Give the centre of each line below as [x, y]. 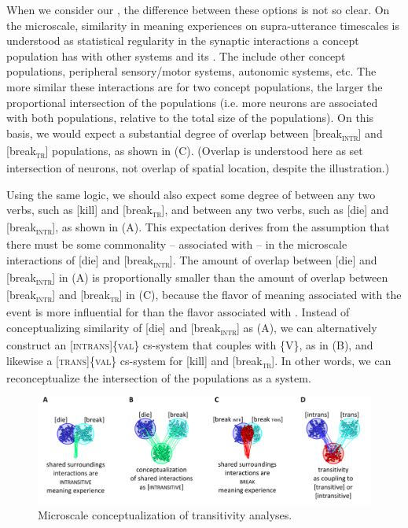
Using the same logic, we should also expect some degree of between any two [191, 194]
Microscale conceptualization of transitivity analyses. [165, 515]
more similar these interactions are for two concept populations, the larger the [195, 86]
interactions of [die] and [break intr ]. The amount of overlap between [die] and [192, 261]
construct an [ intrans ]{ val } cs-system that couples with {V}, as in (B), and [190, 345]
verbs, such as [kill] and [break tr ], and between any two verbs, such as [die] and [198, 210]
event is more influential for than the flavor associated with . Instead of [178, 312]
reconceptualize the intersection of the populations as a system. [159, 377]
